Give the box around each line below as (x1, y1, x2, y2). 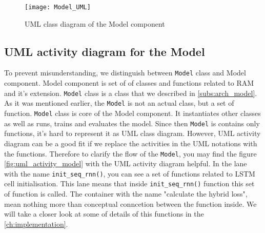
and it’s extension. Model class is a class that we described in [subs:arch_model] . (4, 87, 257, 98)
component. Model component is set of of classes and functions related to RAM (4, 77, 254, 88)
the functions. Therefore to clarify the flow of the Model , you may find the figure (4, 148, 257, 159)
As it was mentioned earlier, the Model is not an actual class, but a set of (4, 98, 234, 108)
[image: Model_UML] (25, 4, 91, 11)
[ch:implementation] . (4, 218, 68, 229)
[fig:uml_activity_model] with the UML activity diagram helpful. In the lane (4, 158, 247, 169)
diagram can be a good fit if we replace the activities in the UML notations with (4, 138, 257, 148)
